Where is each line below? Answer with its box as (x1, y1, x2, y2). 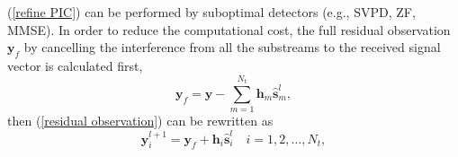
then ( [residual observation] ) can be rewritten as (7, 111, 274, 130)
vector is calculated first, (7, 56, 143, 74)
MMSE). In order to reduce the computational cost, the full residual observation (7, 20, 451, 39)
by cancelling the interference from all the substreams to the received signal (23, 38, 441, 57)
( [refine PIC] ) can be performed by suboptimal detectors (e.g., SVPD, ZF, (7, 3, 416, 21)
